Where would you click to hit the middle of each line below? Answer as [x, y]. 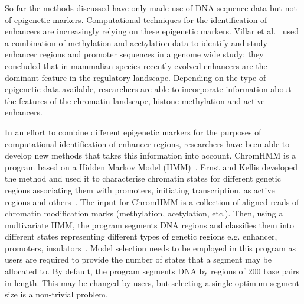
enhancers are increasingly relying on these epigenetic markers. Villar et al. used [152, 31]
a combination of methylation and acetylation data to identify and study [136, 42]
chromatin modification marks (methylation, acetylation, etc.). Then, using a [144, 213]
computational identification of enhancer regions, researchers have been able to [147, 143]
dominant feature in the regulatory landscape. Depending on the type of [135, 77]
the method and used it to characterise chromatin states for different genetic [143, 178]
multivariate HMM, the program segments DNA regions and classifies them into [149, 224]
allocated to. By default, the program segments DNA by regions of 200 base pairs [152, 271]
